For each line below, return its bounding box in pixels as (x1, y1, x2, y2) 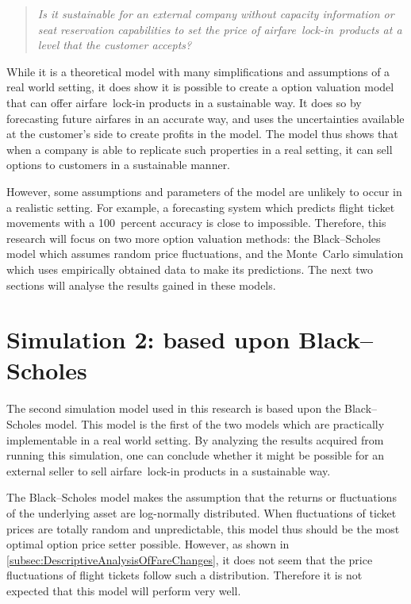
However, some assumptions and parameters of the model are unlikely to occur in (6, 183, 402, 199)
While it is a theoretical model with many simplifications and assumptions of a (6, 63, 390, 79)
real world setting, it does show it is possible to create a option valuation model (6, 79, 394, 95)
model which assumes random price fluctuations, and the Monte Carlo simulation (6, 245, 404, 262)
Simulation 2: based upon (6, 323, 290, 356)
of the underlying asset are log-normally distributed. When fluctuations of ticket (6, 504, 397, 521)
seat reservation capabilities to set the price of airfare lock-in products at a (37, 21, 402, 37)
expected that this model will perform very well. (6, 582, 241, 598)
